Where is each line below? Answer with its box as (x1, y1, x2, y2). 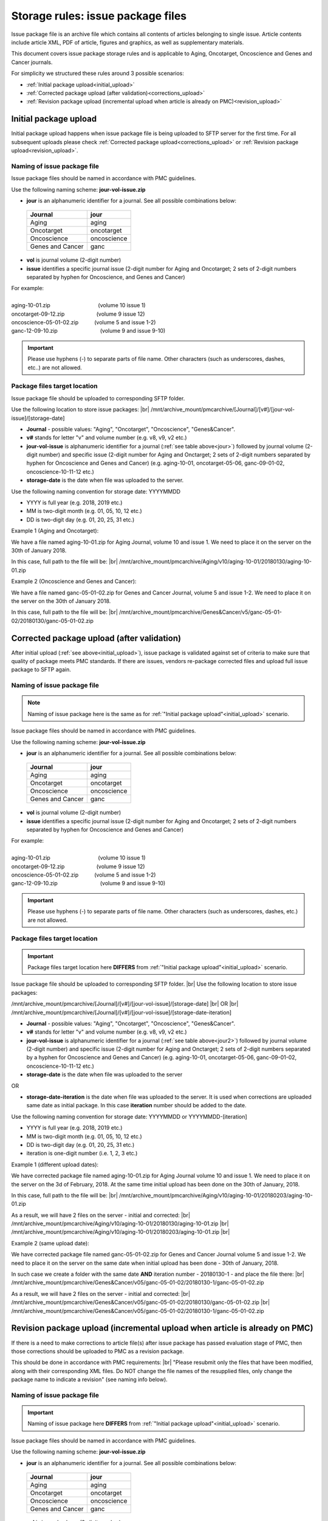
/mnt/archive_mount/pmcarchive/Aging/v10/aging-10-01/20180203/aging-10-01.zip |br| (11, 1228, 230, 1236)
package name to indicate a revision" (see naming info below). (11, 1376, 168, 1384)
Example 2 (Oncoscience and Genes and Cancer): (11, 578, 137, 585)
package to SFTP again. (11, 666, 71, 673)
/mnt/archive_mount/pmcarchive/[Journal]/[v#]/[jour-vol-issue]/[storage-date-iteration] (11, 1009, 232, 1016)
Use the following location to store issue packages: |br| (11, 406, 150, 413)
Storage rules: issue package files (11, 9, 187, 23)
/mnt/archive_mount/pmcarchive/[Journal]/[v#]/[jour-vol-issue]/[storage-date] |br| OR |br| (11, 1000, 239, 1008)
